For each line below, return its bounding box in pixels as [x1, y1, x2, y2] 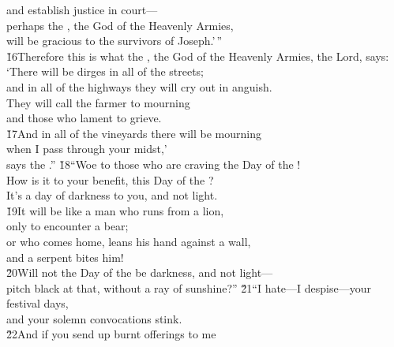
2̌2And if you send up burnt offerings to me [6, 326, 216, 342]
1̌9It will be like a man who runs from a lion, [6, 202, 224, 218]
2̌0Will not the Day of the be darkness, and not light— [6, 264, 273, 281]
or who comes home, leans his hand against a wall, [6, 233, 251, 249]
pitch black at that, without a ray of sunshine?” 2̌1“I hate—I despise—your [6, 279, 371, 296]
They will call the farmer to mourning [6, 94, 190, 110]
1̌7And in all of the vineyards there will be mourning [6, 125, 262, 141]
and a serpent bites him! [6, 248, 124, 265]
